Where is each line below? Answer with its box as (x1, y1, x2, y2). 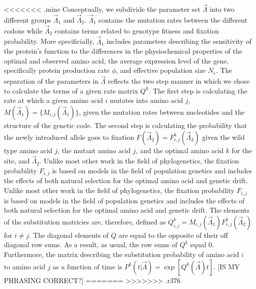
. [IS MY (213, 261, 240, 271)
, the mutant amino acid (57, 145, 131, 155)
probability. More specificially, (4, 36, 95, 46)
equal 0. (190, 239, 214, 250)
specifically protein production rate (4, 65, 110, 75)
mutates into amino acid (110, 95, 183, 105)
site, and (4, 156, 30, 166)
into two (209, 4, 235, 14)
